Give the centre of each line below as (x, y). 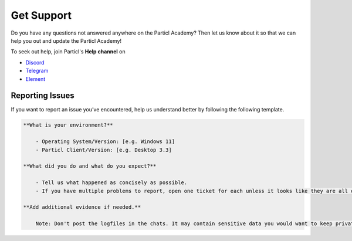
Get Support (41, 15)
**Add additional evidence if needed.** (82, 207)
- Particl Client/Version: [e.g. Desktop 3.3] (104, 150)
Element (35, 79)
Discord (35, 62)
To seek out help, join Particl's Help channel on (68, 52)
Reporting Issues (43, 96)
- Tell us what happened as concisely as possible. (111, 183)
